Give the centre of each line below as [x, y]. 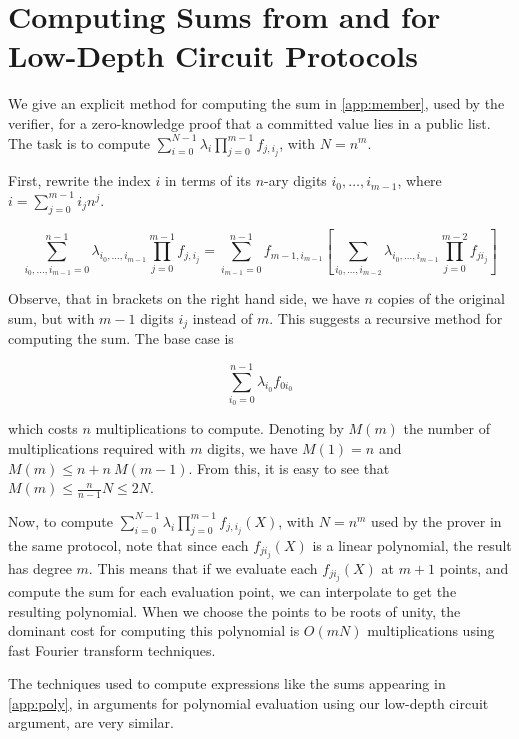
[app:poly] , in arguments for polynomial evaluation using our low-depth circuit [248, 702]
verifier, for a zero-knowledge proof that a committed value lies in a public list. [249, 122]
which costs [43, 428]
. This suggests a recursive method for [386, 317]
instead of [222, 317]
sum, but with [51, 317]
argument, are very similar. [91, 722]
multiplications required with [97, 447]
